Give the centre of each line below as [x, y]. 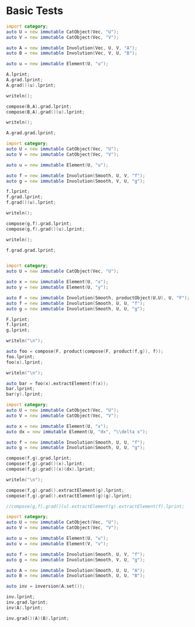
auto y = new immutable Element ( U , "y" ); [57, 287]
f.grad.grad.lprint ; [31, 250]
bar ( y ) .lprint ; [25, 394]
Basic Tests [35, 11]
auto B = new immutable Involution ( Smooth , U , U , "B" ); [76, 576]
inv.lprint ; [20, 597]
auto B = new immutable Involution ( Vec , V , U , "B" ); [72, 53]
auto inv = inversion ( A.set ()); [45, 587]
